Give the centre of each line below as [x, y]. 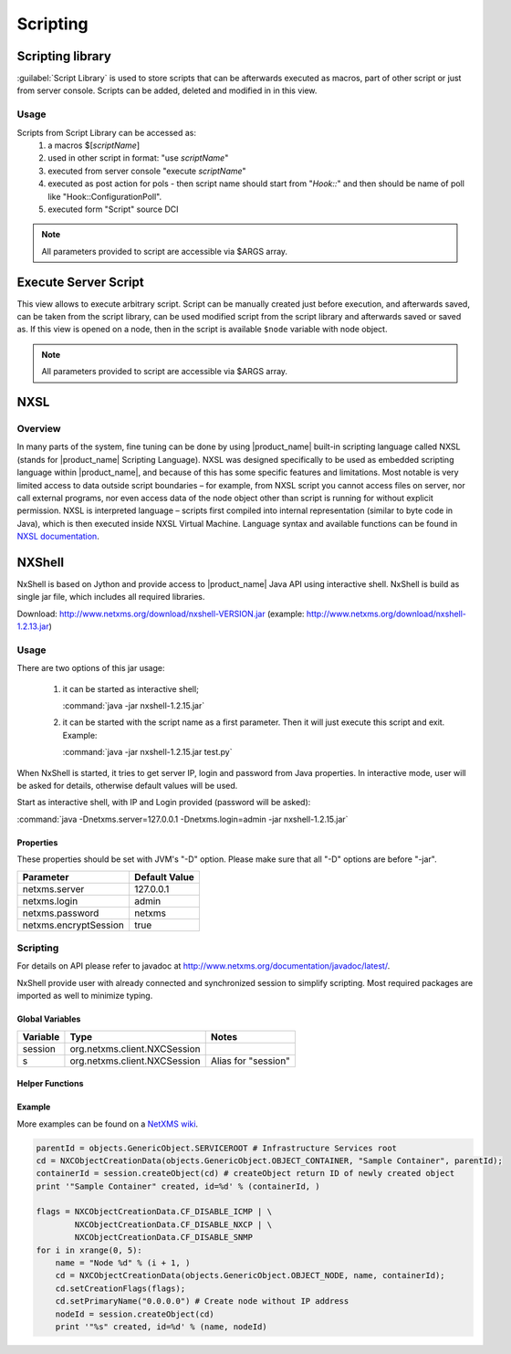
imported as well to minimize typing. [85, 996]
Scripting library [64, 56]
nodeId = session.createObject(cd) [135, 1314]
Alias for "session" [250, 1061]
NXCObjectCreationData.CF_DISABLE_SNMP [163, 1238]
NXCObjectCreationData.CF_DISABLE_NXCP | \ [173, 1224]
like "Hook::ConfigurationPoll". [105, 196]
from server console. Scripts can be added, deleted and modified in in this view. [167, 90]
